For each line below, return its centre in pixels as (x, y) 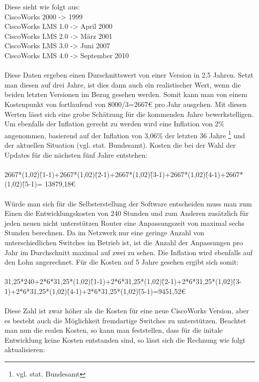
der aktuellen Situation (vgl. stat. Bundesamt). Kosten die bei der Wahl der (120, 144)
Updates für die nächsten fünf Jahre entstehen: (76, 154)
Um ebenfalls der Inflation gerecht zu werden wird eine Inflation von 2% (115, 124)
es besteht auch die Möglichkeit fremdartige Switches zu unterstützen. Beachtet (126, 320)
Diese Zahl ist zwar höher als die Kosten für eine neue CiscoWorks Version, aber (127, 311)
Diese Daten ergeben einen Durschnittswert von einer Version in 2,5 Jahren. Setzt (129, 75)
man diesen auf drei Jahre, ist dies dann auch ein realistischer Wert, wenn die (123, 84)
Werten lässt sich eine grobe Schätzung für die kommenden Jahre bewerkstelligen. (129, 114)
